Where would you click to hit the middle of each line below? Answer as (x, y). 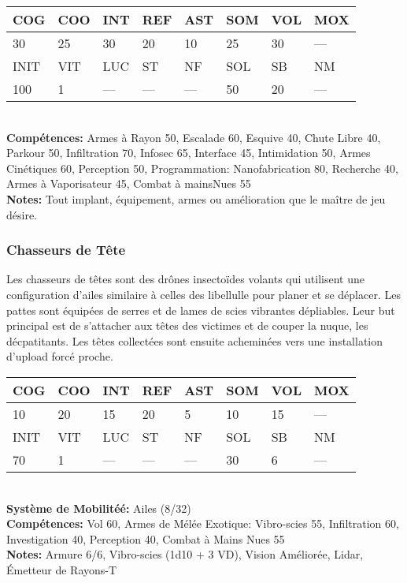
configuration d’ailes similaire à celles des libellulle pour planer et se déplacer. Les (203, 294)
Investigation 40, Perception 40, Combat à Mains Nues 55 (146, 538)
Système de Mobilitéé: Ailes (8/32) (99, 508)
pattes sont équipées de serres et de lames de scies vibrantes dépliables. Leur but (201, 310)
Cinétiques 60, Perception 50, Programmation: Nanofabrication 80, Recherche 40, (202, 168)
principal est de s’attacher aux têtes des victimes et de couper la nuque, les (187, 325)
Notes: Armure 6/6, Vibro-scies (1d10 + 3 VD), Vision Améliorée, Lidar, (185, 554)
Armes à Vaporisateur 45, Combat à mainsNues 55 (129, 183)
